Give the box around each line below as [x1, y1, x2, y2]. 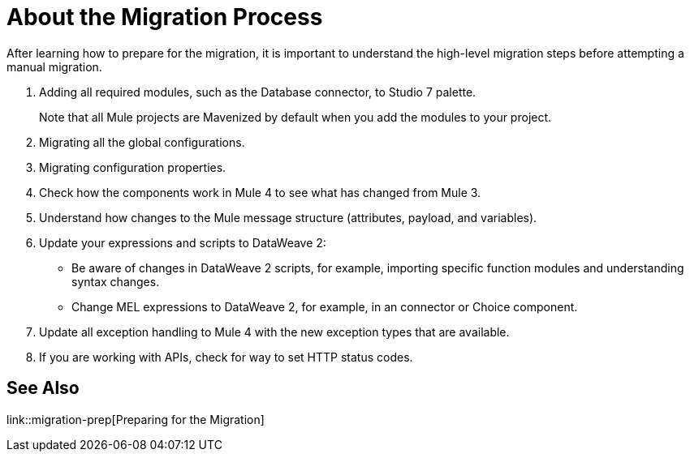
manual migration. [6, 59, 102, 74]
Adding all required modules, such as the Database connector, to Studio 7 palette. [39, 84, 477, 99]
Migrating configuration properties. [39, 160, 226, 174]
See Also [6, 378, 80, 399]
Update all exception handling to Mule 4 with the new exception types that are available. [39, 324, 510, 339]
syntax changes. [71, 274, 160, 289]
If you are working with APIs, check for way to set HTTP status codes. [39, 349, 413, 364]
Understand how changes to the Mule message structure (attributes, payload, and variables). [39, 210, 537, 225]
